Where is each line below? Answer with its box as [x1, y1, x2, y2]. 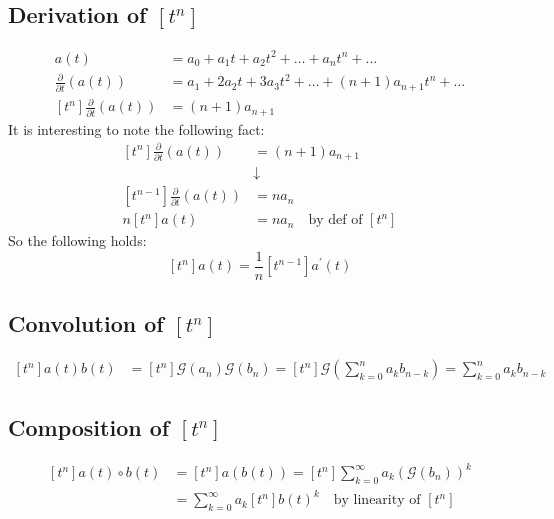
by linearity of [333, 493, 421, 508]
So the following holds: [8, 230, 147, 251]
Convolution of [8, 308, 164, 339]
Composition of [8, 411, 170, 442]
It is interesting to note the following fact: [8, 118, 265, 139]
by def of [308, 213, 363, 228]
